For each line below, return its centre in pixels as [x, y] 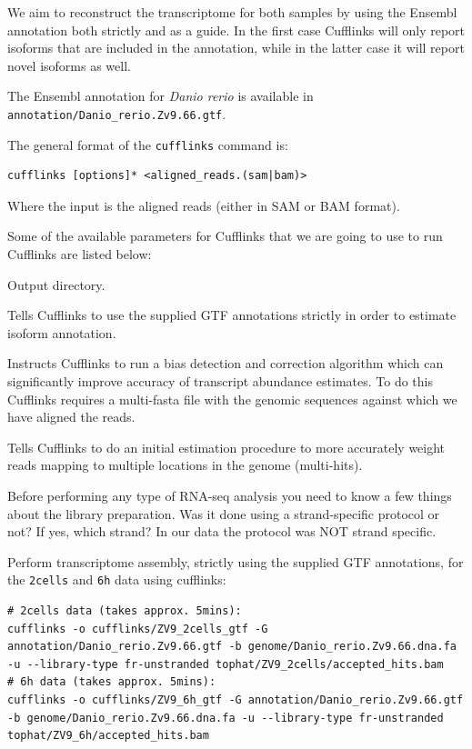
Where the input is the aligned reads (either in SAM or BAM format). [204, 205]
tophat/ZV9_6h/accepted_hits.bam [108, 736]
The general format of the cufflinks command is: [148, 144]
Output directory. [56, 284]
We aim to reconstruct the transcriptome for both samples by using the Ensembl [232, 12]
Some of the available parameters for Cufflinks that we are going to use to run [225, 236]
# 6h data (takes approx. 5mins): [112, 682]
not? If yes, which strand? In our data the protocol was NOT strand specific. [222, 531]
